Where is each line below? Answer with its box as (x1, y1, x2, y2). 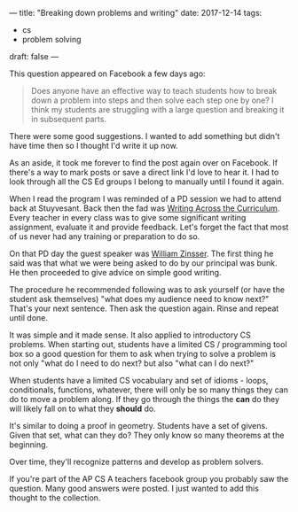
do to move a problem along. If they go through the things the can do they (9, 394, 280, 404)
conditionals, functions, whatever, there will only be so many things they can (9, 384, 288, 395)
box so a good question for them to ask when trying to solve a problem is (9, 349, 277, 359)
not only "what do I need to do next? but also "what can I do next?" (9, 358, 255, 368)
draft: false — (9, 51, 59, 61)
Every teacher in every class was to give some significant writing (9, 213, 247, 222)
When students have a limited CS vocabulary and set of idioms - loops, (9, 376, 269, 385)
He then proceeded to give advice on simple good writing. (9, 268, 222, 277)
